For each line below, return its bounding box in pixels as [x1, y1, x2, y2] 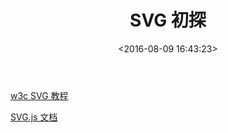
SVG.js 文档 [10, 111, 58, 123]
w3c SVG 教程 [10, 89, 69, 101]
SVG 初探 [129, 9, 207, 32]
